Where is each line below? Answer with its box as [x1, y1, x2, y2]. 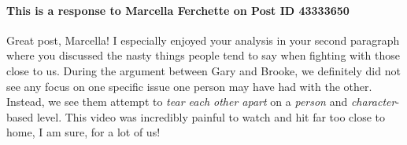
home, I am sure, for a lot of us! [6, 124, 161, 140]
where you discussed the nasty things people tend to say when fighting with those [6, 47, 400, 63]
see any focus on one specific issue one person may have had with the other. [6, 78, 372, 94]
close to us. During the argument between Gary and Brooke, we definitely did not [6, 62, 401, 78]
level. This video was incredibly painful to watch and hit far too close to [36, 108, 386, 125]
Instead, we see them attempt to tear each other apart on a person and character [6, 93, 396, 110]
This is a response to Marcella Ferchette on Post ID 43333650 [6, 2, 350, 18]
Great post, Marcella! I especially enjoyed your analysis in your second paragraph [6, 31, 400, 48]
